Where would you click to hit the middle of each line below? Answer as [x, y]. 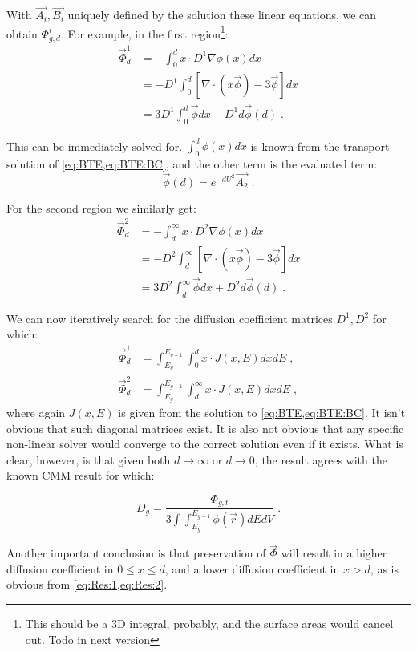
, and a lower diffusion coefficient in [252, 568]
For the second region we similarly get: [101, 207]
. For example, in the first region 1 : [144, 32]
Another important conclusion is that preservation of [136, 553]
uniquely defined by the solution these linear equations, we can [222, 15]
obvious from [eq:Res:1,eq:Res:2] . [87, 584]
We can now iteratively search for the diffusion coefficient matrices [170, 318]
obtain [22, 33]
